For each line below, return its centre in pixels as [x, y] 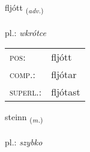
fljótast [66, 92]
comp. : [22, 74]
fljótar [64, 74]
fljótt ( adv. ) [24, 8]
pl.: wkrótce [26, 32]
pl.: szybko [24, 142]
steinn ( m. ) [24, 118]
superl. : [26, 92]
